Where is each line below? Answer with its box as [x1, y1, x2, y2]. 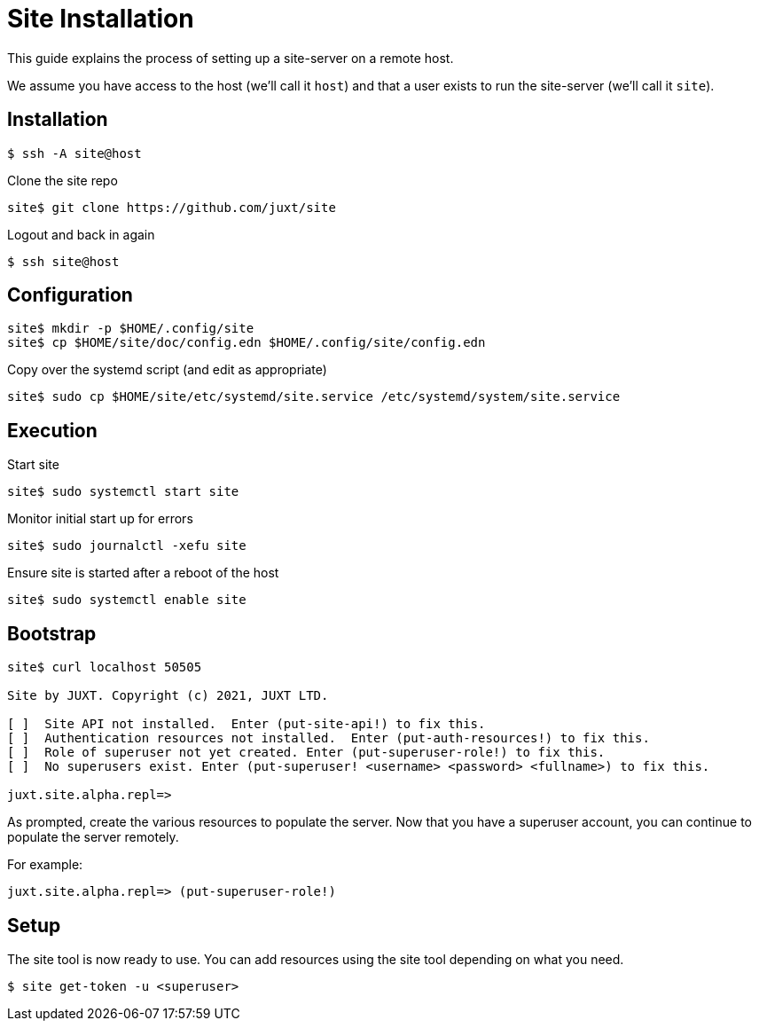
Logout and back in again [7, 226, 155, 242]
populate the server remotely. [7, 829, 179, 845]
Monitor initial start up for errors [7, 511, 193, 527]
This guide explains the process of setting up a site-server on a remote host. [7, 50, 454, 66]
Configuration [7, 284, 133, 307]
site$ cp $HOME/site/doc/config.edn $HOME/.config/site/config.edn [7, 335, 486, 350]
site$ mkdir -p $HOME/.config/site [7, 321, 254, 336]
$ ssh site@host [7, 254, 120, 269]
